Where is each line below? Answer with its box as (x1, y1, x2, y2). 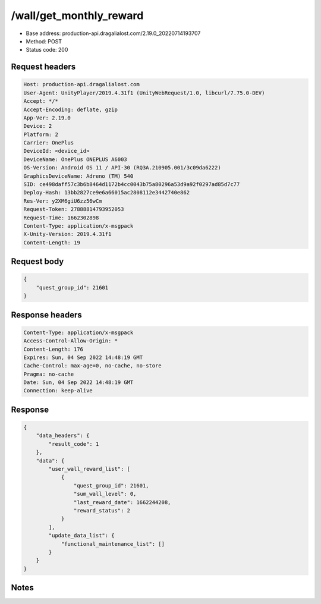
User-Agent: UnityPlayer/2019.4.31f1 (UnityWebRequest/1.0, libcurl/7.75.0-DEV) (23, 89, 265, 96)
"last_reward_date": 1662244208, (73, 499, 171, 505)
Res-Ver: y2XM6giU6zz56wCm (23, 197, 102, 205)
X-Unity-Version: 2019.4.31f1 (23, 231, 112, 238)
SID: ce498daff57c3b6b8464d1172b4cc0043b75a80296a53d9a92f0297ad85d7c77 (23, 181, 240, 188)
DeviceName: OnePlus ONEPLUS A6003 (23, 156, 127, 163)
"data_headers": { (36, 432, 90, 439)
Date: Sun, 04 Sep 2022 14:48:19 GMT (23, 379, 134, 386)
